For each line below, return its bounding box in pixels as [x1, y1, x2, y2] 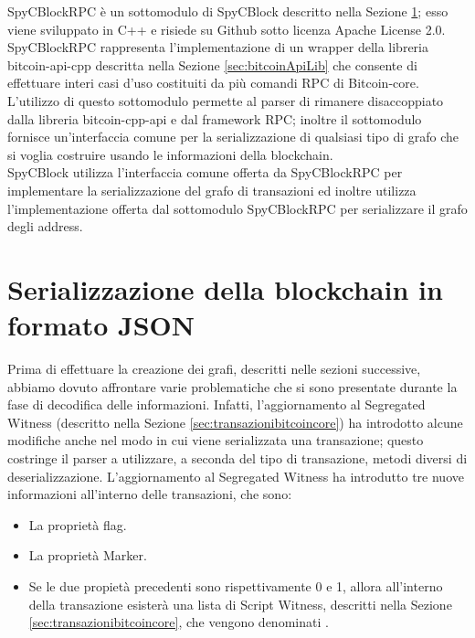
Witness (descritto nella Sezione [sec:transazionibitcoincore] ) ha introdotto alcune [7, 412, 463, 431]
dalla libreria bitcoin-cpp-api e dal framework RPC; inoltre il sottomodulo [7, 109, 422, 128]
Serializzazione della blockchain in [7, 270, 443, 307]
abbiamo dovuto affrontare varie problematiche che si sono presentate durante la [7, 377, 458, 396]
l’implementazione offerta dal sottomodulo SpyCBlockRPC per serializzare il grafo [7, 198, 468, 218]
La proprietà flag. [28, 515, 127, 534]
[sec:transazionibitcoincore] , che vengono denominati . [28, 612, 329, 632]
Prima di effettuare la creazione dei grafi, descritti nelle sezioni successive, [7, 359, 421, 378]
